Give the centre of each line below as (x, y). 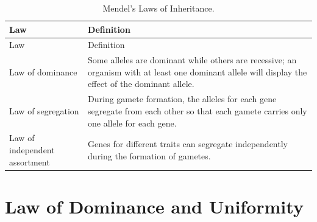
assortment (30, 161)
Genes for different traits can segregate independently (188, 144)
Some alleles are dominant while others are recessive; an (192, 60)
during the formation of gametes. (149, 155)
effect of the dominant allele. (141, 84)
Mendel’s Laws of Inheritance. (158, 8)
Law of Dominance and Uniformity (154, 206)
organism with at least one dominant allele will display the (198, 71)
